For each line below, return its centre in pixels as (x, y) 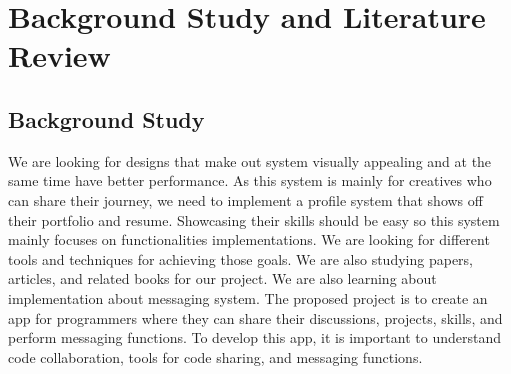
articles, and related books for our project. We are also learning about (222, 278)
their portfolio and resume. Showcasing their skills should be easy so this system (254, 219)
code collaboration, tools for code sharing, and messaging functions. (215, 356)
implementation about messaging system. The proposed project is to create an (248, 297)
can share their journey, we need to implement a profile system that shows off (245, 199)
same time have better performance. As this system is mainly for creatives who (250, 180)
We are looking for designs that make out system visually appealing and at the (250, 160)
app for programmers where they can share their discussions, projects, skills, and (255, 317)
